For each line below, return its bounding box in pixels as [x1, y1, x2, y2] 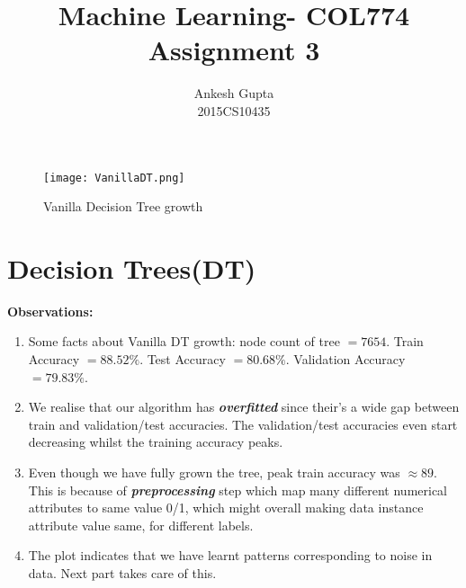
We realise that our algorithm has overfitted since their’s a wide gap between [28, 397, 460, 416]
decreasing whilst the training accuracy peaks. [28, 432, 283, 451]
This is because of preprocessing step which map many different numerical [28, 480, 448, 499]
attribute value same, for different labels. [28, 515, 254, 534]
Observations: [7, 301, 94, 320]
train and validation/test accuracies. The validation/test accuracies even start [28, 414, 458, 433]
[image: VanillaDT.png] [43, 171, 185, 184]
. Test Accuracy [139, 350, 226, 369]
